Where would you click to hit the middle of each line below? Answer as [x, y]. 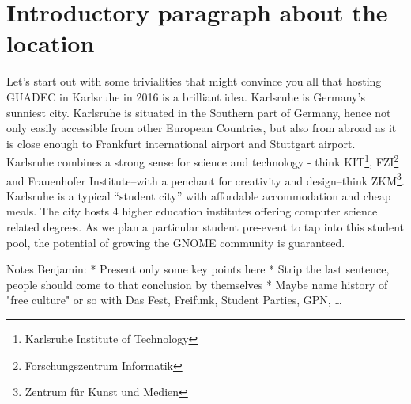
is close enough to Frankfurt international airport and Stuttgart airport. [181, 143]
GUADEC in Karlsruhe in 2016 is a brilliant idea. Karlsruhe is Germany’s [186, 96]
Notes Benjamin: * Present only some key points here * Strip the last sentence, [198, 269]
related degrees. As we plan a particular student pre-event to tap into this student [205, 226]
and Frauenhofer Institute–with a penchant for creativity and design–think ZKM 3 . [205, 179]
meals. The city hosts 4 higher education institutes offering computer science [192, 211]
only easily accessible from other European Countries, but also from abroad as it [202, 128]
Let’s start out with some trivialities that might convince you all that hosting [194, 81]
